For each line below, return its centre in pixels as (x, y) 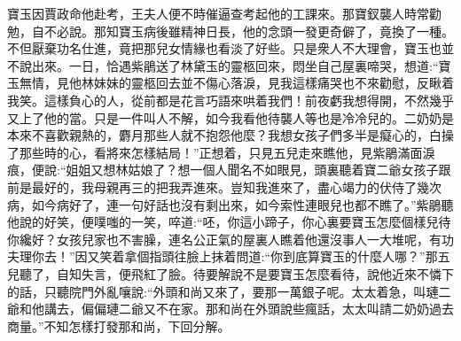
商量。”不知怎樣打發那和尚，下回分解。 (119, 325)
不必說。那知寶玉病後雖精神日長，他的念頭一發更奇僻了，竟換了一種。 (249, 31)
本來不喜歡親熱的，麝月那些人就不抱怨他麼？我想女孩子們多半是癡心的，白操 (230, 135)
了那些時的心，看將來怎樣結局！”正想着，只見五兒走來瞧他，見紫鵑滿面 (215, 152)
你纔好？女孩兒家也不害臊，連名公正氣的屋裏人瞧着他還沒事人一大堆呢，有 (224, 239)
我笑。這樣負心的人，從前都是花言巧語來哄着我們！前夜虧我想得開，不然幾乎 (230, 100)
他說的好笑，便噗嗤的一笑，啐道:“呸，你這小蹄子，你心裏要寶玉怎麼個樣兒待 (229, 222)
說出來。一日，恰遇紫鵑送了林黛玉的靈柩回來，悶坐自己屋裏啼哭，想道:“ (229, 65)
